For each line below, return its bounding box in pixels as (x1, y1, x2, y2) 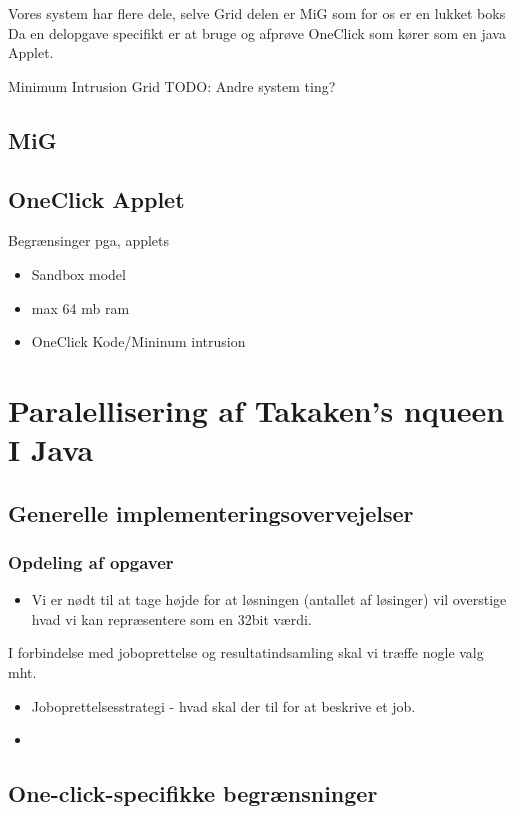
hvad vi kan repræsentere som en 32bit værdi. (31, 608, 312, 629)
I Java (8, 429, 94, 470)
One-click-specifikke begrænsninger (8, 778, 378, 809)
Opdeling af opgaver (8, 550, 174, 574)
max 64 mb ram (31, 297, 130, 318)
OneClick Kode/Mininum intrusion (31, 331, 246, 352)
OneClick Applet (8, 183, 185, 214)
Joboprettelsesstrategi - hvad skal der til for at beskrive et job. (31, 695, 416, 716)
